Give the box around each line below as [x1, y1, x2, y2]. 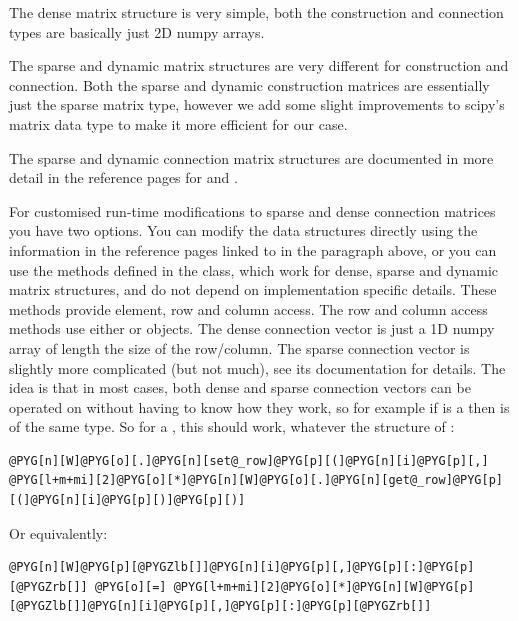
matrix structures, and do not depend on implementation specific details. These [9, 279, 497, 300]
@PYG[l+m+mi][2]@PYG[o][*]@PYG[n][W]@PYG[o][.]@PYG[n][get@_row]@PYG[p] [9, 473, 503, 488]
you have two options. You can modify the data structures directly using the [9, 220, 478, 241]
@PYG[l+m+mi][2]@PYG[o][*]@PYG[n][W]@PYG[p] [173, 579, 475, 594]
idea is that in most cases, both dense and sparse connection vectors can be [9, 377, 471, 398]
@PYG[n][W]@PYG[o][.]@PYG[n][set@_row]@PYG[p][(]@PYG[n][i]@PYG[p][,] [9, 453, 489, 468]
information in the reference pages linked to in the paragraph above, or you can [9, 239, 497, 260]
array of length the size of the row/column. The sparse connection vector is [9, 337, 470, 358]
